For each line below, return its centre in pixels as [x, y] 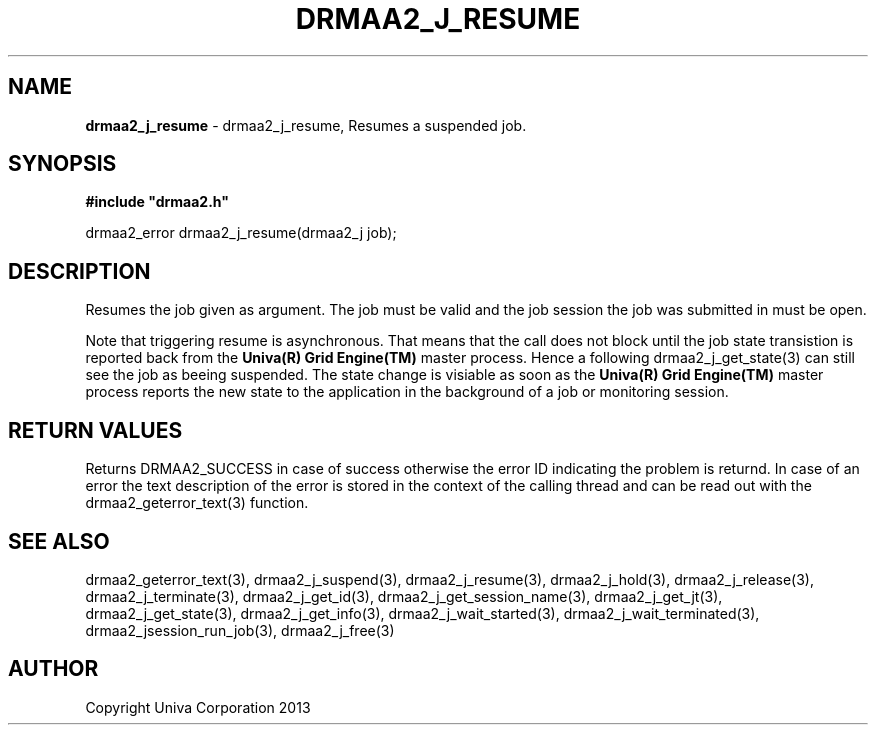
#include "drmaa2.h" [157, 202]
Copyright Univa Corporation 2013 [198, 707]
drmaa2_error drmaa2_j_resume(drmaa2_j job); [241, 233]
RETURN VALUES [95, 430]
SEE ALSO [59, 541]
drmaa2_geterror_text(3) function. [197, 503]
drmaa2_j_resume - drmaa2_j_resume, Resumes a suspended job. [306, 125]
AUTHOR [53, 669]
